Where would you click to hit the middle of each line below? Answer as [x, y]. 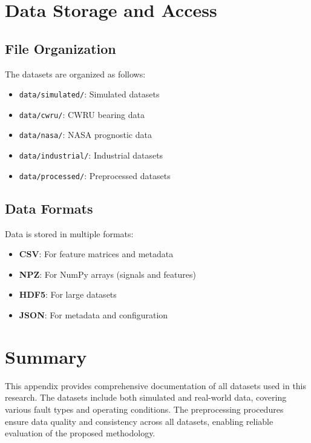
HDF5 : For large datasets [68, 294]
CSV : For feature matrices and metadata [96, 254]
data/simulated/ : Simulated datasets [89, 94]
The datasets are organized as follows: [75, 74]
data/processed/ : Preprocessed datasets [95, 175]
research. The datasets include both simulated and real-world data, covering [146, 397]
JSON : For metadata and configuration [93, 315]
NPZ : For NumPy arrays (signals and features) [107, 274]
